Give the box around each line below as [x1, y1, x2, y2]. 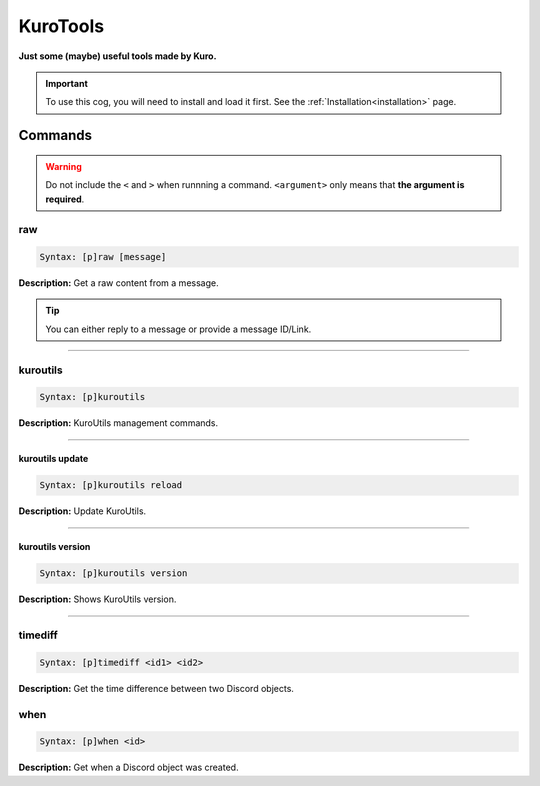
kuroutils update [18, 453, 89, 465]
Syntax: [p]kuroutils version [39, 568, 188, 579]
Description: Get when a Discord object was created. [18, 761, 239, 774]
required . [45, 193, 85, 205]
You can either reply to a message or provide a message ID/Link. [45, 323, 312, 335]
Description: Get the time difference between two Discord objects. [18, 682, 295, 694]
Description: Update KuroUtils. [18, 505, 147, 517]
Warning [45, 160, 82, 172]
